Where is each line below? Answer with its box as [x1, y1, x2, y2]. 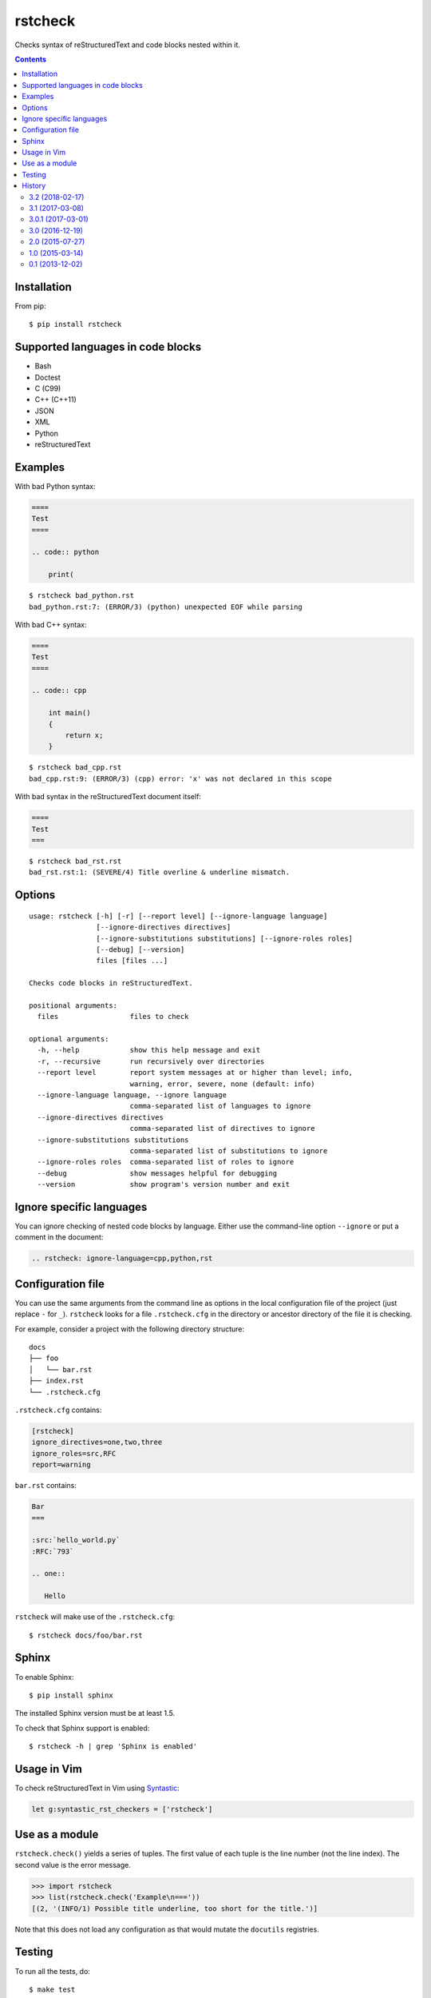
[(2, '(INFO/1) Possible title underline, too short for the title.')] [31, 1904, 318, 1913]
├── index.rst [29, 1376, 84, 1386]
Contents [14, 54, 47, 64]
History [22, 181, 46, 191]
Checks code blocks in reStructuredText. [29, 979, 193, 988]
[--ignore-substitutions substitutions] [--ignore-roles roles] [96, 933, 354, 943]
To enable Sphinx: [14, 1672, 74, 1682]
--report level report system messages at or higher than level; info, [37, 1068, 354, 1077]
